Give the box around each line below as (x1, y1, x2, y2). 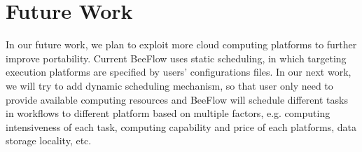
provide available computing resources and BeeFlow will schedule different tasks (6, 92, 348, 106)
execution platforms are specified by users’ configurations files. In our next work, (6, 64, 351, 79)
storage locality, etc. (6, 133, 92, 148)
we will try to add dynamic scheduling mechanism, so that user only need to (6, 78, 333, 92)
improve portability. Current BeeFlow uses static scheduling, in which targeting (6, 50, 347, 65)
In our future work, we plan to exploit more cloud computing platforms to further (6, 37, 357, 52)
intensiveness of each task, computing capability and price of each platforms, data (6, 119, 356, 134)
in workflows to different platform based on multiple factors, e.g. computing (6, 106, 330, 120)
